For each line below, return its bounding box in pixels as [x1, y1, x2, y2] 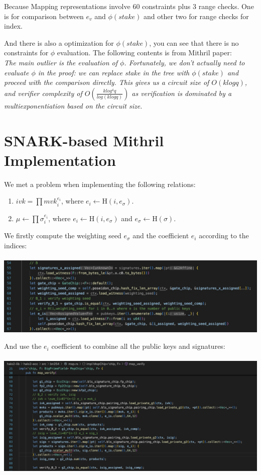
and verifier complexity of [4, 87, 82, 98]
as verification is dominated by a [132, 87, 232, 98]
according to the [199, 230, 249, 241]
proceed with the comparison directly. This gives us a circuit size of [4, 77, 209, 87]
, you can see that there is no [149, 37, 239, 48]
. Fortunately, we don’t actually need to [124, 57, 245, 67]
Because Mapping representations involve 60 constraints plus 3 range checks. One [4, 1, 254, 11]
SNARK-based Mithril [4, 130, 164, 150]
